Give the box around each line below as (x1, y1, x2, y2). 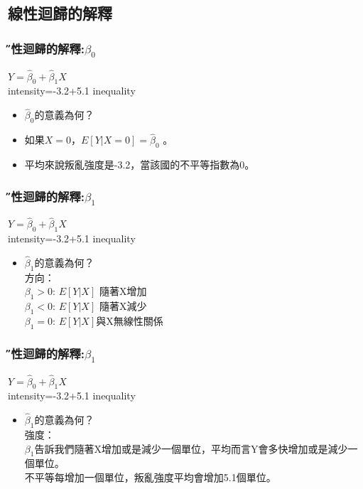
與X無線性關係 (96, 313, 163, 328)
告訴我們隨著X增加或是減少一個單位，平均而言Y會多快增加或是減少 (34, 441, 348, 456)
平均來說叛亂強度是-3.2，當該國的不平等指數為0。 (24, 156, 255, 171)
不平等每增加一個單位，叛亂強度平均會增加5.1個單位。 (24, 469, 276, 484)
